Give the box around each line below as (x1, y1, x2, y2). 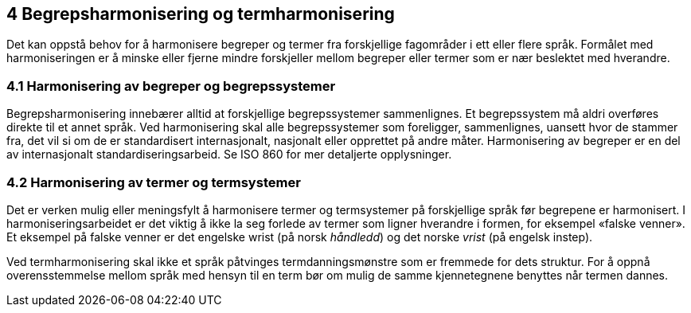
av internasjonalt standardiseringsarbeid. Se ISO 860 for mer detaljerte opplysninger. (6, 147, 452, 162)
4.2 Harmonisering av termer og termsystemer (6, 174, 301, 190)
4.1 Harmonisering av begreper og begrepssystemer (6, 77, 336, 94)
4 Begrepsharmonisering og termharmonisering (6, 4, 395, 24)
